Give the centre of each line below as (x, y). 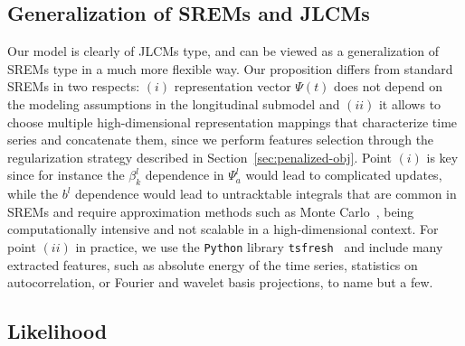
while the (33, 194)
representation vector (232, 86)
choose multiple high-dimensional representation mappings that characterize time (232, 122)
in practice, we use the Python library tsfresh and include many (259, 246)
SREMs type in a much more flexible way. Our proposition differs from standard (230, 68)
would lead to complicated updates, (344, 175)
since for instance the (66, 175)
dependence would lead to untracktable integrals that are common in (266, 194)
